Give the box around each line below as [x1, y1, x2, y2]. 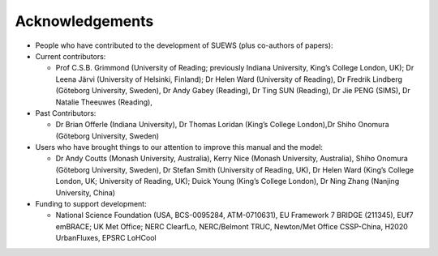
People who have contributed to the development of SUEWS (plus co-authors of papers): [35, 41, 333, 50]
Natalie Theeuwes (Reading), [55, 97, 153, 107]
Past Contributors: [35, 108, 97, 117]
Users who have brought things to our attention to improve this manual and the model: [35, 143, 324, 152]
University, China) [55, 187, 116, 198]
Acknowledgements [15, 12, 154, 30]
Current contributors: [35, 51, 106, 61]
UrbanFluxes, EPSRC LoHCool [55, 233, 157, 243]
